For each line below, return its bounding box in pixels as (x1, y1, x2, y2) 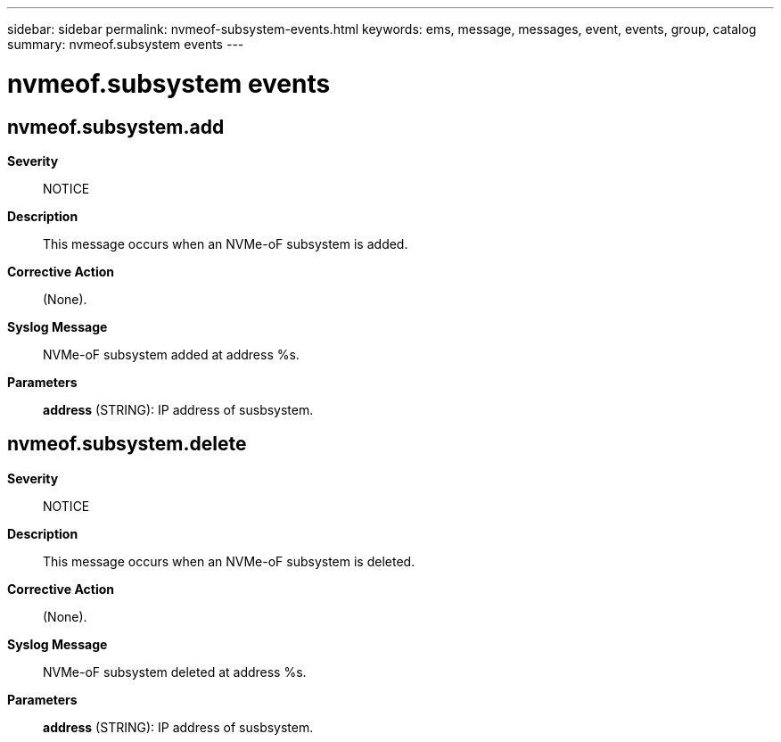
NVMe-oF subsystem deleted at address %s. (43, 664, 307, 680)
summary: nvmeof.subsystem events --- (7, 37, 244, 52)
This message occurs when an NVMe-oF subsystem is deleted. (43, 553, 415, 569)
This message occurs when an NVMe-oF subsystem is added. (43, 235, 408, 251)
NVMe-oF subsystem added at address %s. (43, 346, 300, 362)
